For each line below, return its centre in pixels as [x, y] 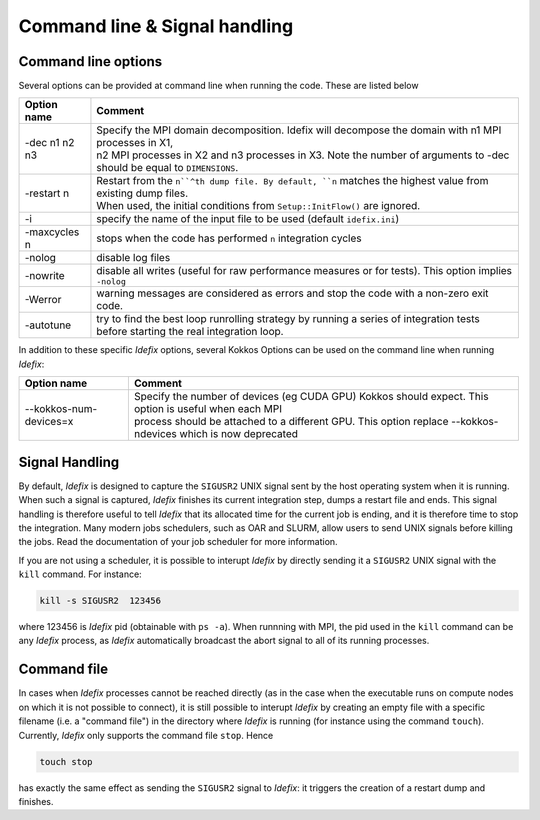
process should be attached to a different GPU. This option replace [291, 422]
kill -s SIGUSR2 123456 [100, 601]
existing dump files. [142, 193]
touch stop [66, 761]
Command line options [90, 61]
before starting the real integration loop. [190, 332]
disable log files [133, 258]
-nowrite [44, 275]
